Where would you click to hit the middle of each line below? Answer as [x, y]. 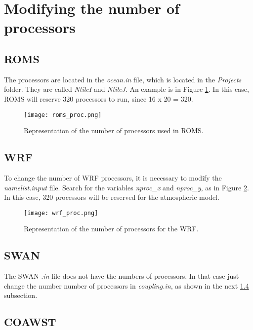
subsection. [21, 295]
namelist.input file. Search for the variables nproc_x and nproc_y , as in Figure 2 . [126, 187]
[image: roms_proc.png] [63, 115]
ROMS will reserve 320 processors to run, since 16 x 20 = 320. [99, 98]
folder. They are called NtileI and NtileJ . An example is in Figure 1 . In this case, [126, 89]
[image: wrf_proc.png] [61, 213]
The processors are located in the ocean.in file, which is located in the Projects [123, 79]
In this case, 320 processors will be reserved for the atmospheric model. [112, 197]
